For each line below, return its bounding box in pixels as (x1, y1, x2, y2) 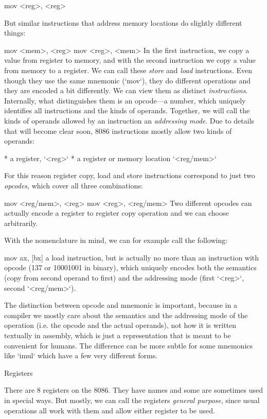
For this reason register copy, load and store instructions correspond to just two (4, 170, 255, 181)
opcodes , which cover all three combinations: (4, 180, 143, 190)
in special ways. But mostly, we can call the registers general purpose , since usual (4, 395, 260, 405)
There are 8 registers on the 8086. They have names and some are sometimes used (4, 385, 263, 395)
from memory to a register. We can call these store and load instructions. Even (4, 64, 252, 75)
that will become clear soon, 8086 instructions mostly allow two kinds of (4, 125, 232, 136)
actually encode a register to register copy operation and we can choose (4, 207, 229, 218)
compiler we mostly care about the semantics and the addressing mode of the (4, 309, 248, 320)
